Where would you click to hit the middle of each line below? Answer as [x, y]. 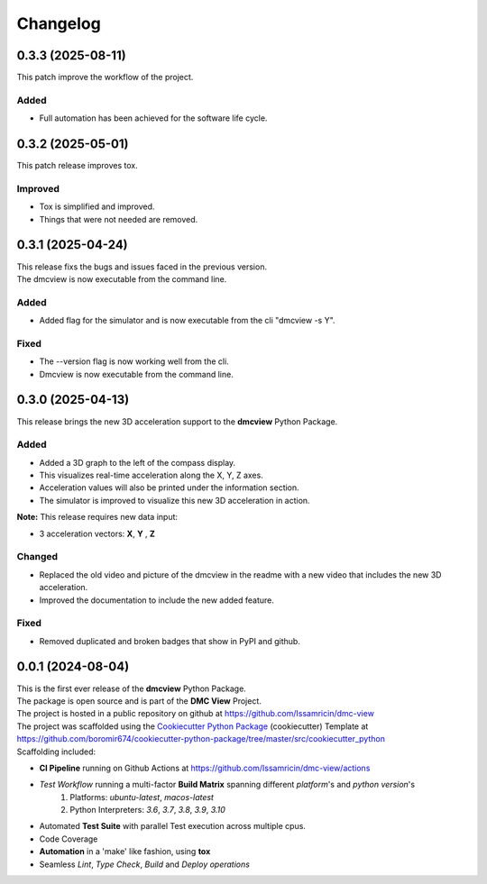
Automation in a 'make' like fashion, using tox [125, 852]
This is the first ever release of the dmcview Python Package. [132, 688]
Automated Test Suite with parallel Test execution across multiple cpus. [173, 826]
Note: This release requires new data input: [97, 517]
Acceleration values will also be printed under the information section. [169, 488]
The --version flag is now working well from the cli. [134, 361]
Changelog [59, 23]
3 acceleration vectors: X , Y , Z [97, 533]
